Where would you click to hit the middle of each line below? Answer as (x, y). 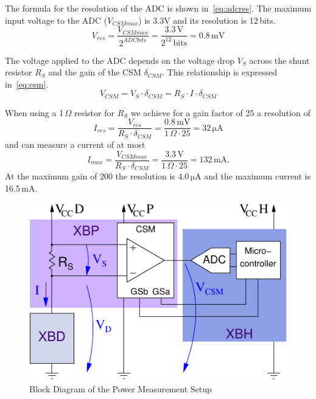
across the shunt (279, 60)
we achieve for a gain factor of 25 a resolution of (220, 112)
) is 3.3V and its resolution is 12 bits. (207, 20)
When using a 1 (34, 112)
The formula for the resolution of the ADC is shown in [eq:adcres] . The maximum (158, 8)
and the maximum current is (258, 176)
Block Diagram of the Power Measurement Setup (121, 388)
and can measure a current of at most (75, 144)
